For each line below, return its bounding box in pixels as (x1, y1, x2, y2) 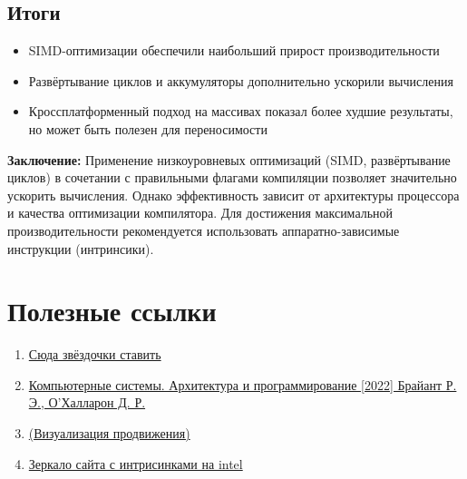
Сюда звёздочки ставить (28, 345, 161, 364)
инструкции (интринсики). (7, 239, 154, 258)
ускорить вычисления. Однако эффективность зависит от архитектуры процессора (7, 185, 460, 204)
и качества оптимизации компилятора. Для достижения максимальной (7, 203, 394, 222)
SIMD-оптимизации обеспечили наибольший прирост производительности (28, 41, 440, 60)
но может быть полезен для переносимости (28, 119, 268, 138)
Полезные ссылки (7, 292, 217, 329)
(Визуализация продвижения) (28, 424, 190, 443)
